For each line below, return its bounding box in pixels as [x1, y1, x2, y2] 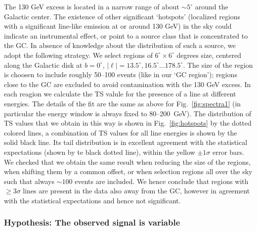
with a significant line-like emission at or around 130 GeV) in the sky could [4, 21, 232, 31]
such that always [4, 176, 55, 186]
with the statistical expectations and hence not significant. [4, 195, 181, 205]
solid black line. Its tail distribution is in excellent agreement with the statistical [4, 137, 248, 147]
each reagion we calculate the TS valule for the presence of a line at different [4, 89, 236, 99]
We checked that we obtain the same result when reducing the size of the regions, [4, 156, 251, 167]
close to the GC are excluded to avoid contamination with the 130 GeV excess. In [4, 79, 251, 89]
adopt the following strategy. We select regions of [4, 49, 153, 60]
